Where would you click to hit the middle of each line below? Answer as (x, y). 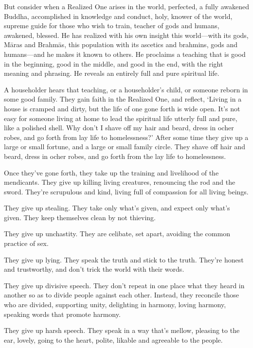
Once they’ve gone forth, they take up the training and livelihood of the (111, 172)
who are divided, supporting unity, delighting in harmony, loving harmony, (115, 304)
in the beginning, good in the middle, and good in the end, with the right (114, 63)
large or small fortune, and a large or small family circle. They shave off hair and (125, 147)
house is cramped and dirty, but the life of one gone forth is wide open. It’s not (122, 108)
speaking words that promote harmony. (62, 314)
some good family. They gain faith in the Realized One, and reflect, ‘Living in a (123, 99)
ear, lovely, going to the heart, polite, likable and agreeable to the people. (113, 339)
